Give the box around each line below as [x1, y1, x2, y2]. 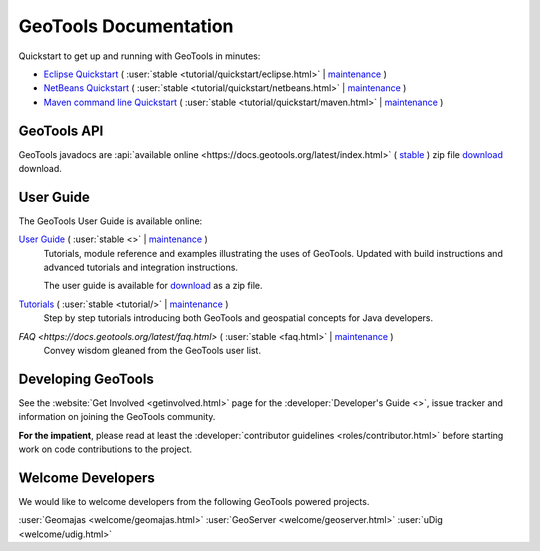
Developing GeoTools [18, 370, 154, 387]
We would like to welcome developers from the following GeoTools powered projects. [18, 496, 370, 508]
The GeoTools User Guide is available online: [18, 215, 203, 227]
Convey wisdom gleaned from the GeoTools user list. [43, 345, 262, 357]
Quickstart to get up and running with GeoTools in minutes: [18, 50, 261, 62]
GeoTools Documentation [18, 15, 234, 37]
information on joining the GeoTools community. [18, 411, 216, 423]
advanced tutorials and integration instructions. [43, 261, 239, 274]
